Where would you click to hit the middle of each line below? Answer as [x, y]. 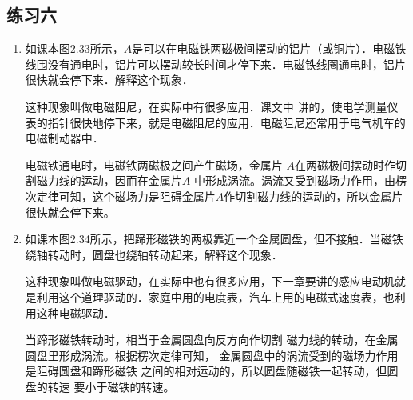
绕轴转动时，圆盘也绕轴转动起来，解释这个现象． [154, 254]
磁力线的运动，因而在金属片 [109, 180]
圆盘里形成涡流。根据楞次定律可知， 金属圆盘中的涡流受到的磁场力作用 [212, 355]
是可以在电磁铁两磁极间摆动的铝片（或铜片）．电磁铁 [269, 48]
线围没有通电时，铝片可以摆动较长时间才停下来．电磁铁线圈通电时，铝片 [215, 64]
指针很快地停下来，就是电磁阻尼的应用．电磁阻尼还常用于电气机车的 [226, 122]
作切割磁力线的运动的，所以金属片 [314, 196]
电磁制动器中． [64, 138]
